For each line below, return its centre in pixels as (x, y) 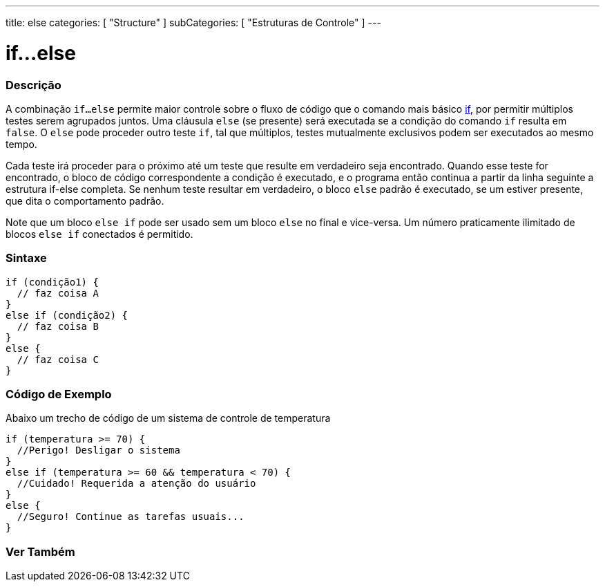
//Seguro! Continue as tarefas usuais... (131, 517)
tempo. (21, 144)
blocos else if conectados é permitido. (99, 234)
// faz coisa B (58, 326)
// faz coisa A (58, 293)
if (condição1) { (52, 282)
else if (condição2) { (67, 315)
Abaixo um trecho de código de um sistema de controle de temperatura (168, 418)
